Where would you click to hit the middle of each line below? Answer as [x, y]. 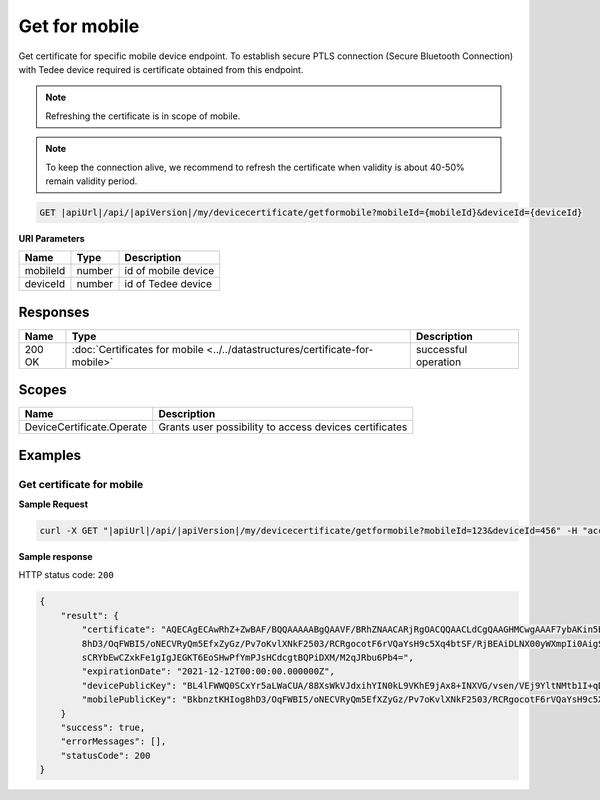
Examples [50, 455]
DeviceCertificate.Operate [86, 427]
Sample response [56, 557]
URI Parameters [51, 238]
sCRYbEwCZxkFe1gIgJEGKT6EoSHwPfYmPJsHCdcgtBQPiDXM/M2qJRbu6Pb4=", [248, 657]
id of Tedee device [168, 284]
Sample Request [53, 504]
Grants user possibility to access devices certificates [283, 427]
